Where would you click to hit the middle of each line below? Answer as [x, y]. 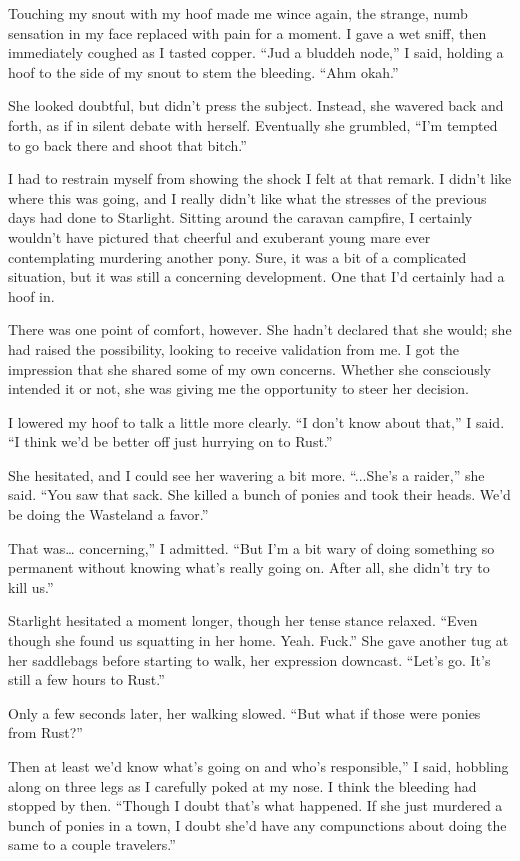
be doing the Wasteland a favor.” [108, 514]
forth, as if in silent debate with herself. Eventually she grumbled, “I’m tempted [253, 124]
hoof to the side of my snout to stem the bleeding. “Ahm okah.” [203, 71]
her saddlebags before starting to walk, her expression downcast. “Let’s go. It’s [249, 659]
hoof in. [31, 295]
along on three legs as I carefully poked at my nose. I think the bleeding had [242, 785]
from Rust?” [45, 732]
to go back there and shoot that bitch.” [127, 144]
